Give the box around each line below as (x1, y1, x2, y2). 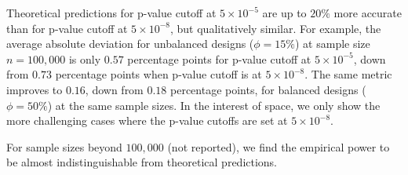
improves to (6, 81, 63, 97)
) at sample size (295, 35, 370, 52)
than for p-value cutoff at (6, 20, 128, 36)
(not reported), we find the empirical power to (167, 138, 390, 155)
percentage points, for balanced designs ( (170, 81, 366, 97)
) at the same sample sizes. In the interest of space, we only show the (47, 97, 381, 113)
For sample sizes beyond (6, 138, 122, 155)
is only (68, 50, 101, 67)
